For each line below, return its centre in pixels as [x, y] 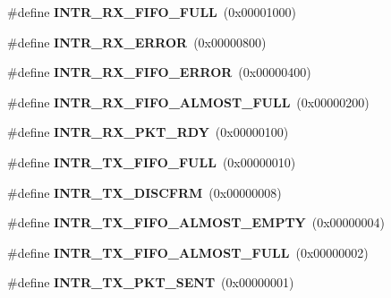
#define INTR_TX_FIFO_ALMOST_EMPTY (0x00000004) [196, 222]
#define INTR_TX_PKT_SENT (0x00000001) [151, 282]
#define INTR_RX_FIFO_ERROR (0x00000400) [159, 72]
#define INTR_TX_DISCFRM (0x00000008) [144, 192]
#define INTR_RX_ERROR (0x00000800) [137, 42]
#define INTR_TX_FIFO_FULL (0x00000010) [152, 162]
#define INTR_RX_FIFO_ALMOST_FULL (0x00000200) [188, 102]
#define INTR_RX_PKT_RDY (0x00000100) [148, 132]
